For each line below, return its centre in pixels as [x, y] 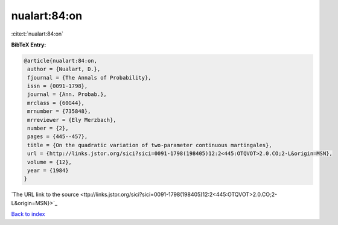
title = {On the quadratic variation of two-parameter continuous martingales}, [150, 145]
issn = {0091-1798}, [58, 86]
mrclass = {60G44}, [56, 103]
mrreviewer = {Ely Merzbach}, [72, 120]
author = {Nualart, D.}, [64, 69]
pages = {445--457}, [58, 137]
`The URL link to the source [45, 195]
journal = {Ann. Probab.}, [67, 94]
